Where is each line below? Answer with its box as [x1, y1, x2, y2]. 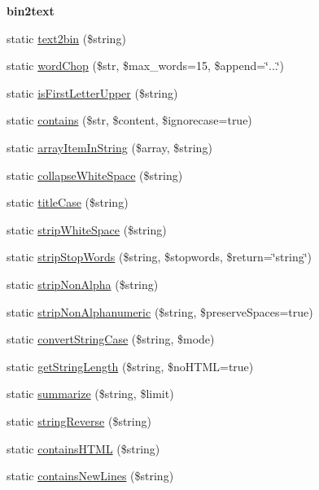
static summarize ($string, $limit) [7, 385, 174, 402]
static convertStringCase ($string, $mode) [7, 330, 215, 348]
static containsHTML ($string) [7, 440, 160, 457]
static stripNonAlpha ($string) [7, 275, 159, 292]
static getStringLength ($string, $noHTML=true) [7, 357, 254, 374]
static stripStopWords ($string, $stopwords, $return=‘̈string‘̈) [7, 248, 312, 265]
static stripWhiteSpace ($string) [7, 221, 167, 238]
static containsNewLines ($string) [7, 467, 174, 484]
